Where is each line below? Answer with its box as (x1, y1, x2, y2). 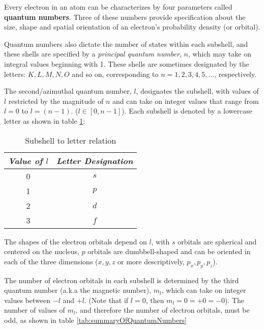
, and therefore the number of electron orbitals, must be (75, 305, 250, 315)
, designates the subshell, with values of (136, 86, 259, 96)
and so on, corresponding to (72, 68, 159, 79)
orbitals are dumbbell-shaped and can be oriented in (87, 246, 251, 257)
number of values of (4, 305, 65, 315)
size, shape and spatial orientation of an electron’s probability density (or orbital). (4, 21, 260, 32)
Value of (8, 154, 43, 167)
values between (4, 294, 51, 305)
